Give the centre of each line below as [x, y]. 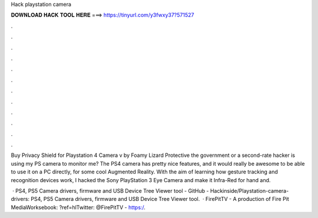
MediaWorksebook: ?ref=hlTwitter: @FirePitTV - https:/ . [78, 207]
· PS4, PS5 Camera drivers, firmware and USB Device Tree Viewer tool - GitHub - [110, 191]
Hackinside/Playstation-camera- [249, 191]
